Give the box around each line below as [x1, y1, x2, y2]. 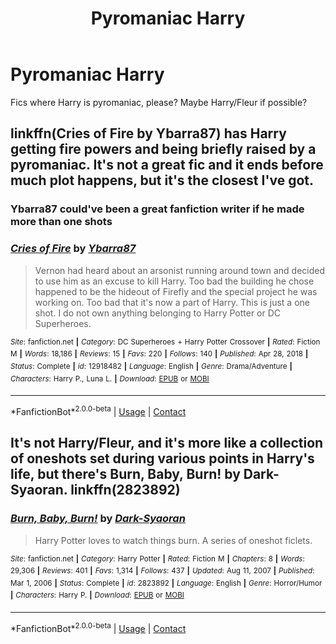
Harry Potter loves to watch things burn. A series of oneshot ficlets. [34, 534, 313, 546]
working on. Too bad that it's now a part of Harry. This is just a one [34, 296, 310, 308]
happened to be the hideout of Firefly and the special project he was [34, 285, 318, 297]
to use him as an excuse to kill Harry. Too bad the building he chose [34, 275, 315, 287]
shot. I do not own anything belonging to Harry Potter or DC [34, 307, 282, 319]
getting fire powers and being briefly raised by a [10, 141, 317, 158]
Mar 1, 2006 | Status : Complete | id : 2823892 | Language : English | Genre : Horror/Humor [10, 578, 323, 588]
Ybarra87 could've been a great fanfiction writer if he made [10, 202, 305, 216]
